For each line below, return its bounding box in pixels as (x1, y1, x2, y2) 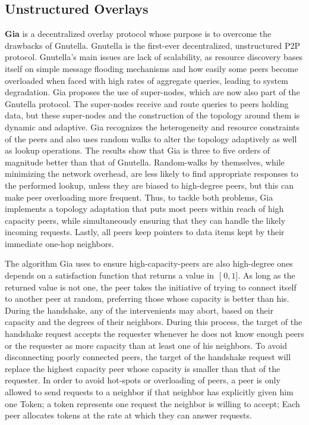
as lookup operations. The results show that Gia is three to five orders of (5, 144, 270, 157)
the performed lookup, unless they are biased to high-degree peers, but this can (5, 179, 294, 191)
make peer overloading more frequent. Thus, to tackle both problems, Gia (5, 190, 273, 203)
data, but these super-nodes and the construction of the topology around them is (5, 109, 300, 121)
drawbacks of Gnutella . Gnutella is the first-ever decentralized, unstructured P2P (5, 39, 300, 51)
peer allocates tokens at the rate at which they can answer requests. (5, 409, 252, 421)
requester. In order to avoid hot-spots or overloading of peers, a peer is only (5, 374, 280, 386)
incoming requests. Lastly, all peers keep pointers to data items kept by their (5, 226, 285, 238)
